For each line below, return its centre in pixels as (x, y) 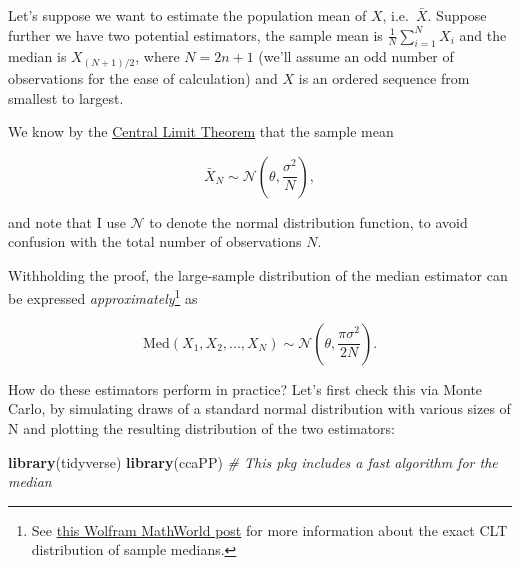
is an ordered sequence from (384, 77)
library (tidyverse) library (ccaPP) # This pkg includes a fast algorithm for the (253, 461)
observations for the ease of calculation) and (143, 77)
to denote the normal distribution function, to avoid (308, 221)
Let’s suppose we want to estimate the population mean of (187, 15)
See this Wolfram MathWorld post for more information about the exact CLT (269, 529)
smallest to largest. (66, 97)
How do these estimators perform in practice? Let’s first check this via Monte (245, 388)
